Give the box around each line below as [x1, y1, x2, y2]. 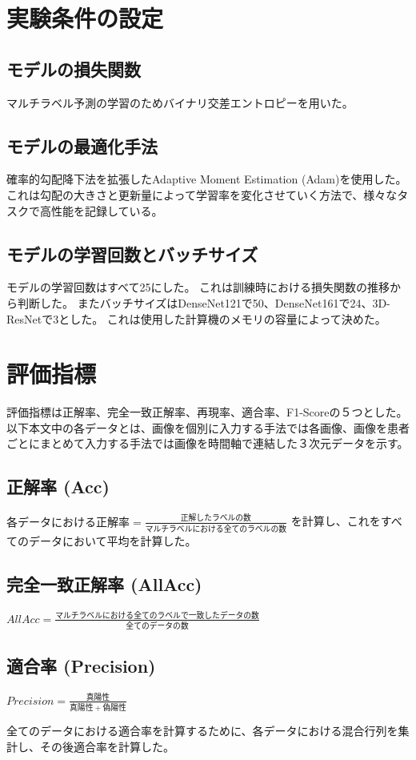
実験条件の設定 [6, 2, 164, 34]
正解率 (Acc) [6, 474, 110, 499]
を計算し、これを [290, 513, 381, 529]
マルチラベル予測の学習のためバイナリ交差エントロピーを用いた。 [6, 94, 354, 111]
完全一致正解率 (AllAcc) [6, 571, 202, 596]
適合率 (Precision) [6, 653, 156, 678]
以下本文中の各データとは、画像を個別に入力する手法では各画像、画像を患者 [6, 419, 410, 436]
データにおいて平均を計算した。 [28, 532, 197, 549]
